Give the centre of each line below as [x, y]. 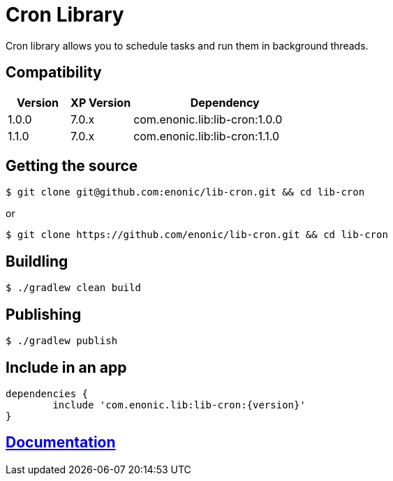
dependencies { [47, 393]
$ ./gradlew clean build [73, 288]
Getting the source [72, 166]
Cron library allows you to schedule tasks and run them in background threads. [187, 45]
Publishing [44, 314]
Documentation [61, 443]
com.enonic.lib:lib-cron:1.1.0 [207, 136]
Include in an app [66, 367]
